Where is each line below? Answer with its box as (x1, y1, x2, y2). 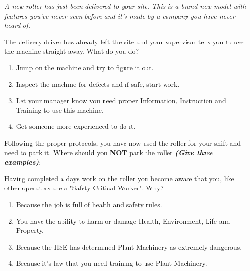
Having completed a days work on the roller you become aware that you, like (4, 173, 234, 183)
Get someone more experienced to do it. (16, 121, 136, 131)
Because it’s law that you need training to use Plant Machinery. (16, 258, 207, 268)
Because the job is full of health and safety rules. (16, 199, 162, 209)
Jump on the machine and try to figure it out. (16, 62, 154, 72)
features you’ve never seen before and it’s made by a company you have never (4, 10, 235, 21)
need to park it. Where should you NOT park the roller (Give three (4, 147, 214, 157)
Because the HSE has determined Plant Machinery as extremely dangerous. (16, 241, 242, 251)
